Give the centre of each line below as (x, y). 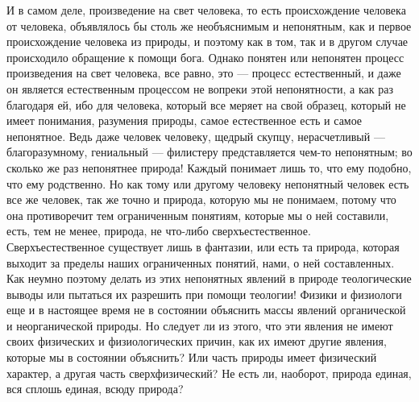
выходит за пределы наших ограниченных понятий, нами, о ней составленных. (201, 262)
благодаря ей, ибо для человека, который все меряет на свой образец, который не (206, 104)
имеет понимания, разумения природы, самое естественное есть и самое (185, 120)
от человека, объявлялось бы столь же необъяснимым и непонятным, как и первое (209, 25)
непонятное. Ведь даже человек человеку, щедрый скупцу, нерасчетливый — (196, 136)
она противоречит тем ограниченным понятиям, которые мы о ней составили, (198, 215)
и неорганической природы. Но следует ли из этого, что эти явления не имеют (200, 325)
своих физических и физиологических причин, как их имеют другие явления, (197, 341)
